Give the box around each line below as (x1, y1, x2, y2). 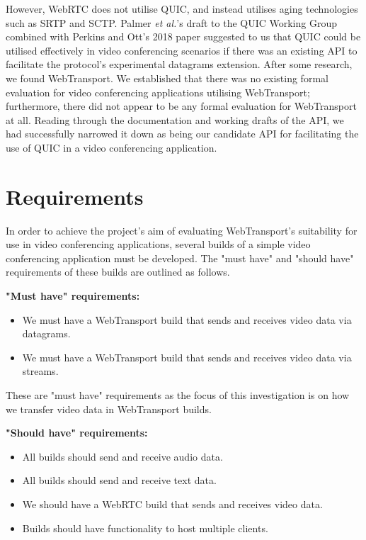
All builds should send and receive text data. (22, 473, 217, 488)
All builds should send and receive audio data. (22, 449, 223, 463)
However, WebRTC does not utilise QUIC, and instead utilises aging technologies (6, 1, 358, 16)
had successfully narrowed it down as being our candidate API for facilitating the (6, 126, 359, 141)
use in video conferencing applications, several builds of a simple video (6, 237, 311, 252)
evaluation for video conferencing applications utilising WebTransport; (6, 84, 310, 99)
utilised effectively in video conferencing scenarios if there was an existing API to (6, 43, 358, 57)
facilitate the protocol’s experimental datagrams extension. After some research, (6, 57, 353, 72)
